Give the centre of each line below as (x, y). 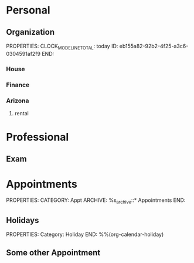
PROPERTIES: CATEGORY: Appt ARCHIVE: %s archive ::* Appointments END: (96, 201)
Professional (38, 137)
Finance (18, 85)
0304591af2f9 (23, 54)
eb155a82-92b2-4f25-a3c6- (154, 46)
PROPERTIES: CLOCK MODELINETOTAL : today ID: (62, 46)
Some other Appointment (53, 253)
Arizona (18, 101)
